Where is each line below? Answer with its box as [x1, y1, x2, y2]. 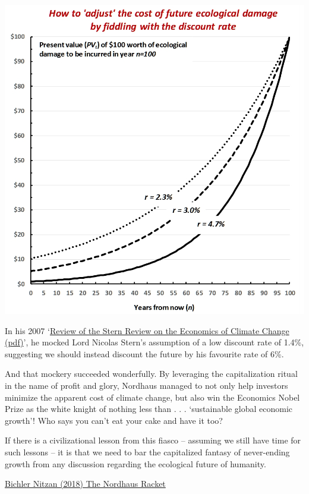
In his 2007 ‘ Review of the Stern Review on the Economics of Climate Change [5, 324, 289, 336]
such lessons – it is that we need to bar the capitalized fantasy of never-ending [5, 445, 290, 458]
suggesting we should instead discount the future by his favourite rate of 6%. [5, 347, 284, 360]
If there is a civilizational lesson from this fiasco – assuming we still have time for [5, 434, 301, 446]
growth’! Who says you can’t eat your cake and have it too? [5, 414, 223, 426]
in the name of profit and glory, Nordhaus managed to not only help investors [5, 379, 288, 392]
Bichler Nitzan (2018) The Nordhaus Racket [5, 477, 166, 490]
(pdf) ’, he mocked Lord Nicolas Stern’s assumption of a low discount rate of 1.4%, [5, 336, 304, 348]
